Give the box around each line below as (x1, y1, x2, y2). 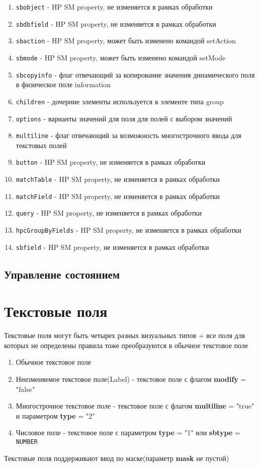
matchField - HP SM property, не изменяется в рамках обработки (16, 190, 220, 201)
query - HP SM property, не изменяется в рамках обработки (16, 208, 202, 218)
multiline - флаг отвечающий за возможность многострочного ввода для (16, 130, 241, 141)
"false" (16, 383, 35, 394)
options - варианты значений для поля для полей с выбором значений (16, 113, 232, 123)
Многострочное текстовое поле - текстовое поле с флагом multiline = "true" (16, 401, 254, 411)
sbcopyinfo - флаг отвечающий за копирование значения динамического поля (16, 69, 255, 80)
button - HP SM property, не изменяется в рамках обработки (16, 157, 206, 167)
